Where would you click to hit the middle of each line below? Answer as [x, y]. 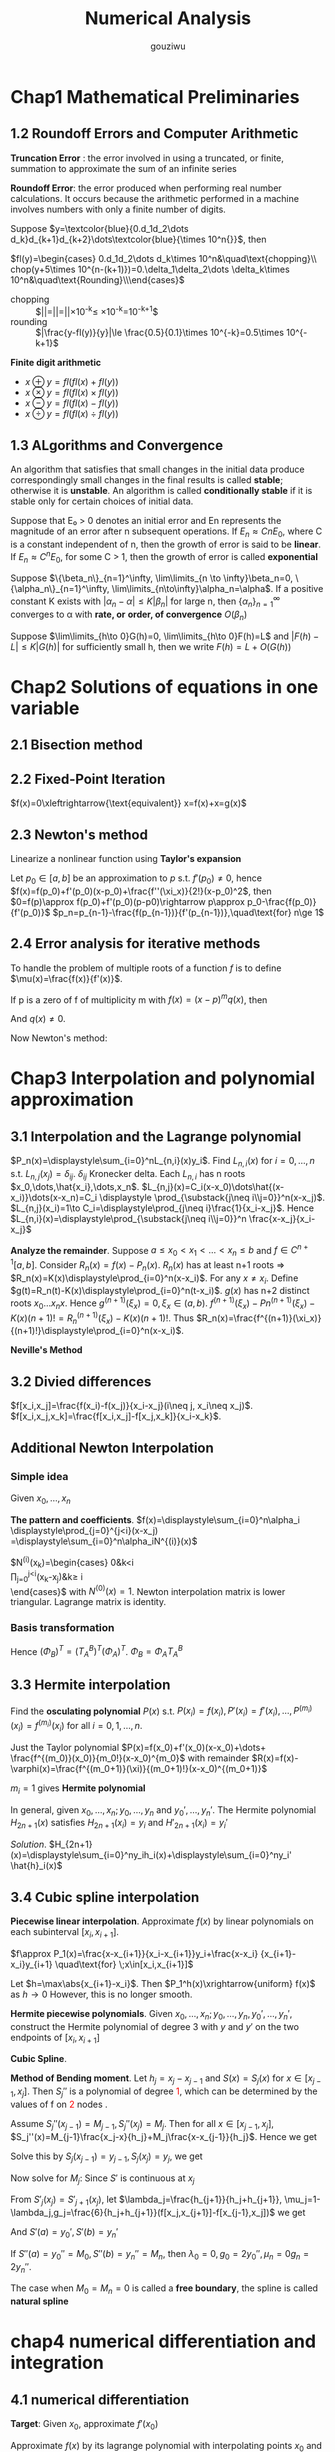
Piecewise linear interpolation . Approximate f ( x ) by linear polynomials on [162, 1921]
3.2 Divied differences [81, 1381]
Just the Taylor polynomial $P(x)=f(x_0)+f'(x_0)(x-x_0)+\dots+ [138, 1747]
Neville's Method [46, 1350]
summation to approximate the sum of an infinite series [123, 168]
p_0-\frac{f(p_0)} [281, 901]
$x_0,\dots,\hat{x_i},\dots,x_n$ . [75, 1186]
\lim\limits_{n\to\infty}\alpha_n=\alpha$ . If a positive [217, 589]
